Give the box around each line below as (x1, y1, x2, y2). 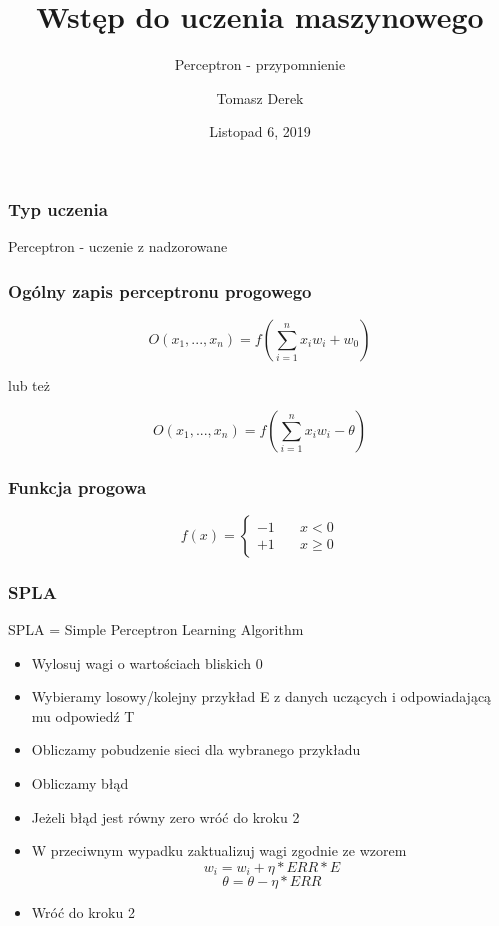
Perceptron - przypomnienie (174, 54, 346, 75)
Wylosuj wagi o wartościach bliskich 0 (31, 652, 263, 673)
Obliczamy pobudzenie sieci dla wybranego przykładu (31, 739, 361, 760)
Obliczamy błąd (31, 773, 129, 794)
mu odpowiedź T (31, 705, 135, 726)
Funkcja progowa (8, 474, 147, 499)
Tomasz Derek (216, 87, 304, 108)
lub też (8, 375, 50, 396)
